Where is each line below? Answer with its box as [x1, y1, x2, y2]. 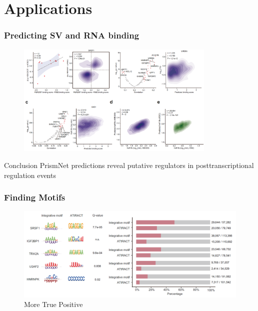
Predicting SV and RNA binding [4, 29, 139, 41]
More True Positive [24, 299, 83, 309]
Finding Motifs [4, 191, 65, 203]
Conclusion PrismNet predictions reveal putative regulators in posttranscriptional [4, 159, 254, 170]
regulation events [4, 169, 56, 180]
